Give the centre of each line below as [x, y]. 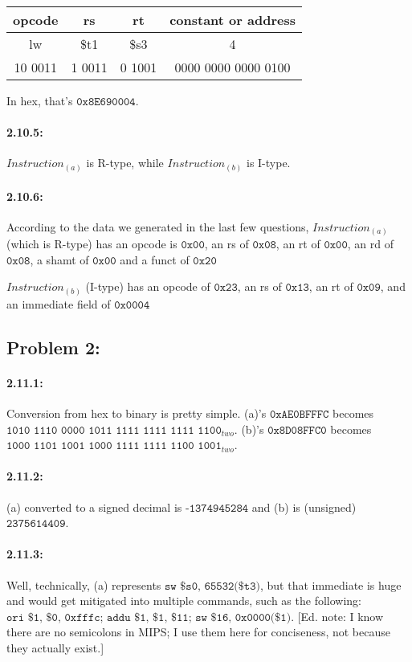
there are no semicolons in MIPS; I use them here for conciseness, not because [198, 632]
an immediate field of [59, 303]
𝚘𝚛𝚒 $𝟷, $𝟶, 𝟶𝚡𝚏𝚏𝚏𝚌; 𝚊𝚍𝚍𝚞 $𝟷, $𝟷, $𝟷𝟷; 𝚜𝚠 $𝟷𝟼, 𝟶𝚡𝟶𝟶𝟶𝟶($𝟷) [149, 617]
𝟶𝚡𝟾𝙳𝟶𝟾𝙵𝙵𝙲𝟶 [297, 430]
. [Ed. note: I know [337, 616]
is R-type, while [125, 163]
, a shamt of [59, 259]
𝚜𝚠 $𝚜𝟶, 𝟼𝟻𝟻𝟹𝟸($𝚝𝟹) [212, 586]
